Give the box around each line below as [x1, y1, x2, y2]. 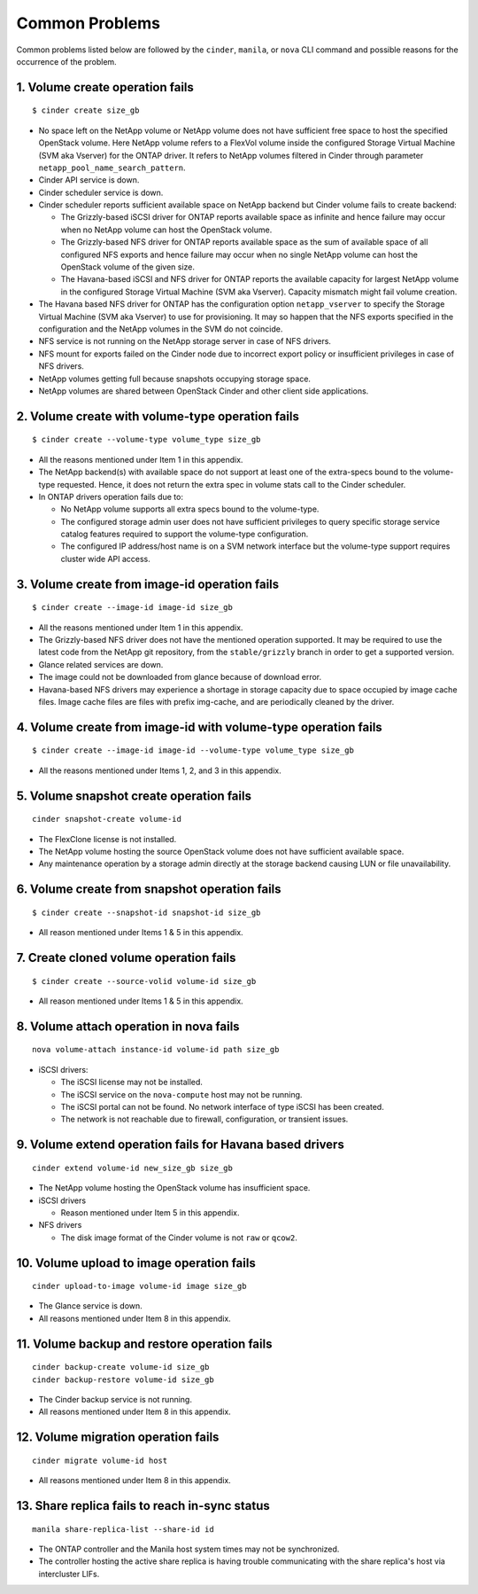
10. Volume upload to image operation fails [16, 1255, 256, 1270]
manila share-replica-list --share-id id [32, 1524, 214, 1534]
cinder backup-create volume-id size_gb [32, 1362, 210, 1372]
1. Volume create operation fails [16, 80, 195, 95]
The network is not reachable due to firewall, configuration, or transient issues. [60, 1113, 349, 1125]
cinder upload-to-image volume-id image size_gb [32, 1281, 247, 1292]
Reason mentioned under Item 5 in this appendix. [60, 1207, 240, 1218]
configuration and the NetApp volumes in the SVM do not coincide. [38, 324, 283, 334]
